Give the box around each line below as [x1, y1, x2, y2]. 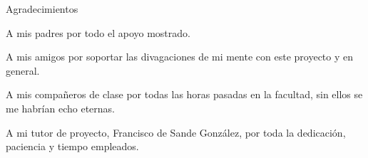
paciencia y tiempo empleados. [6, 139, 139, 154]
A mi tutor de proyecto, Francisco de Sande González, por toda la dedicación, [6, 125, 346, 139]
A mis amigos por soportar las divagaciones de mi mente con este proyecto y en [6, 49, 354, 64]
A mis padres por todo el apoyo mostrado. [6, 25, 190, 40]
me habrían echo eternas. [6, 100, 115, 115]
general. [6, 63, 40, 78]
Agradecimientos [6, 1, 78, 16]
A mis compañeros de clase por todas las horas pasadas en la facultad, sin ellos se [6, 87, 363, 102]
